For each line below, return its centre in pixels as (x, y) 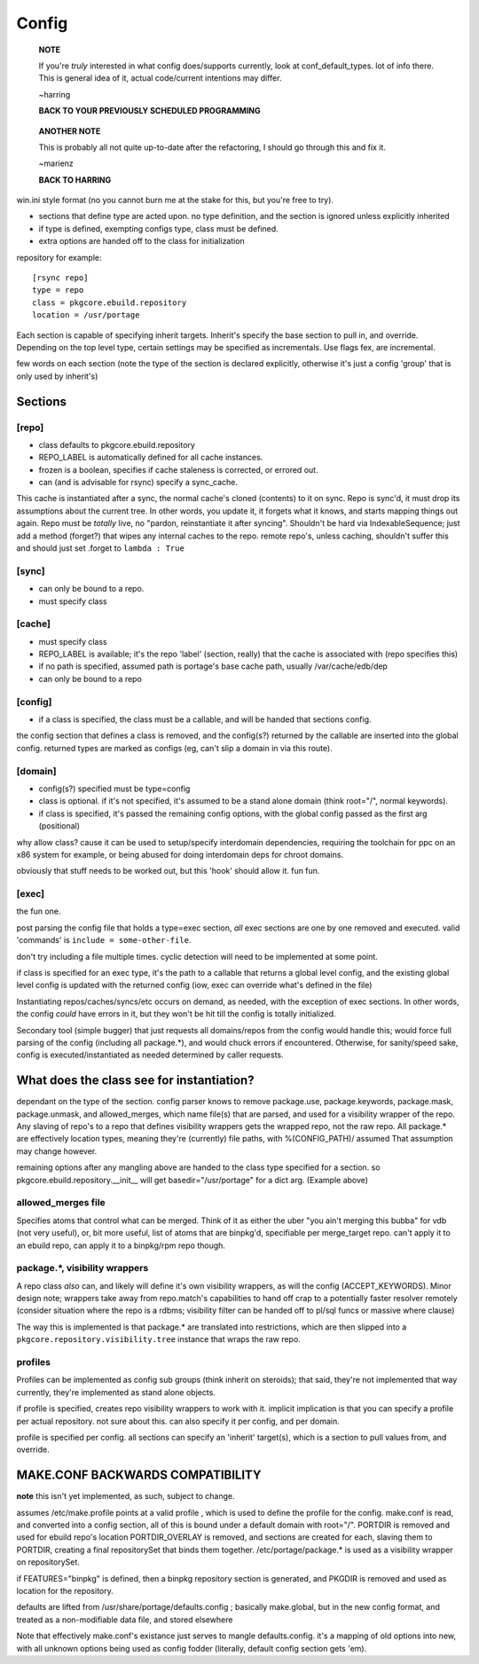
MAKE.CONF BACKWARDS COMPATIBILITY (139, 1476)
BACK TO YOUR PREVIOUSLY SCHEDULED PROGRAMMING (149, 111)
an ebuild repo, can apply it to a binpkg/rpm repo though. (121, 1245)
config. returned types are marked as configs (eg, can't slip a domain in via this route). (174, 748)
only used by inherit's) (57, 376)
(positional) (59, 826)
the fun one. (39, 911)
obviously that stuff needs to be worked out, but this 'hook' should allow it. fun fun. (168, 871)
